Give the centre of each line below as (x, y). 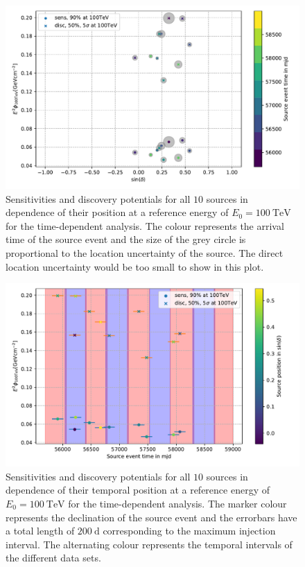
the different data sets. (53, 558)
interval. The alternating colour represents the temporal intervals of (149, 544)
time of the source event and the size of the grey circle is (126, 239)
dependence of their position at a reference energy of (117, 212)
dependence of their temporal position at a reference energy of (138, 490)
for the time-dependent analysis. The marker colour (177, 503)
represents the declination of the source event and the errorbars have (151, 517)
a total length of (40, 531)
